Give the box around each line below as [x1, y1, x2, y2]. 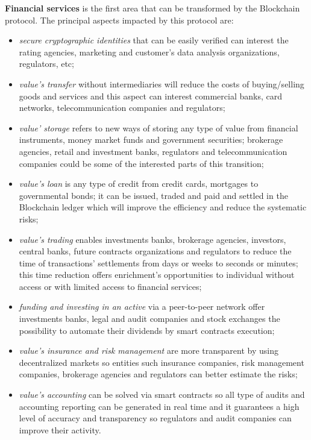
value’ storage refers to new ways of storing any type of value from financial [19, 121, 298, 134]
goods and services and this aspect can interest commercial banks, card [19, 89, 283, 102]
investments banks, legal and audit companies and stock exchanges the [19, 312, 280, 325]
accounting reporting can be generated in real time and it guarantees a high [19, 400, 300, 412]
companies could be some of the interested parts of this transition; [19, 157, 264, 169]
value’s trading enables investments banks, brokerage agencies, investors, [19, 233, 286, 245]
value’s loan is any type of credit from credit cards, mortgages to [19, 177, 259, 190]
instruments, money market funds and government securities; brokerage [19, 133, 283, 146]
